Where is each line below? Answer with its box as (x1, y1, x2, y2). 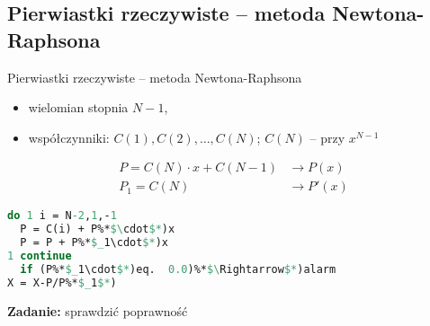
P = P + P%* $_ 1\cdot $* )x (20, 236, 169, 250)
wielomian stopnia (28, 98, 129, 117)
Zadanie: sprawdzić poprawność (7, 301, 188, 320)
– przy (309, 128, 345, 146)
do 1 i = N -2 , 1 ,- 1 (7, 209, 117, 223)
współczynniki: (28, 128, 110, 146)
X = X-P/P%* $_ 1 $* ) (7, 276, 117, 289)
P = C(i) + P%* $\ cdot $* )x (20, 223, 175, 236)
